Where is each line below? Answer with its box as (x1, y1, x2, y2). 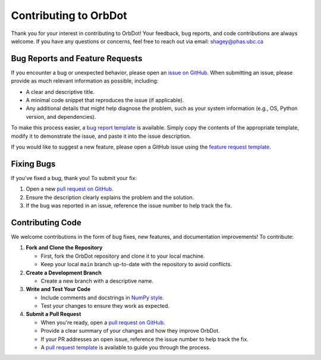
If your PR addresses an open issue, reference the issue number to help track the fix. (40, 336, 249, 343)
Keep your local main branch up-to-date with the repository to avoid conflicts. (40, 261, 232, 268)
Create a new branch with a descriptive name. (40, 277, 154, 285)
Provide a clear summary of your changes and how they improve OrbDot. (40, 327, 220, 334)
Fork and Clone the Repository (26, 244, 103, 251)
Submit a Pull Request (26, 311, 81, 318)
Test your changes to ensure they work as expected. (40, 302, 169, 310)
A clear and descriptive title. (26, 88, 95, 95)
